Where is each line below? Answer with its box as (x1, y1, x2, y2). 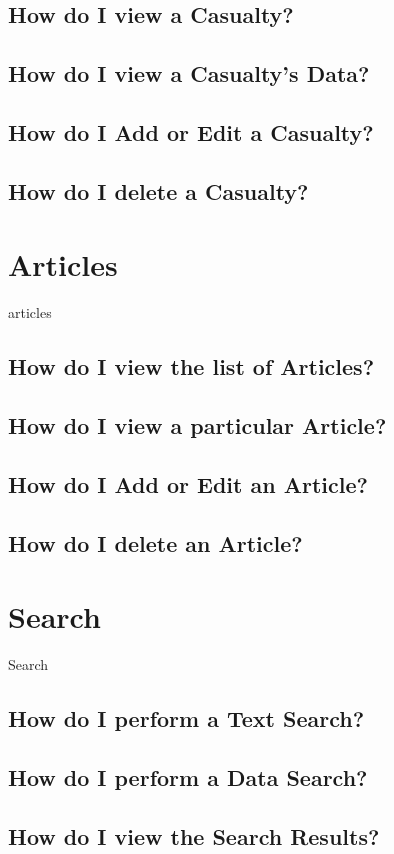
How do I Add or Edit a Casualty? (8, 116, 374, 147)
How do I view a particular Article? (8, 410, 387, 441)
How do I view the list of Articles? (8, 351, 375, 382)
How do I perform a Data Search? (8, 761, 368, 792)
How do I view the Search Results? (8, 820, 380, 851)
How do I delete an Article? (8, 527, 303, 558)
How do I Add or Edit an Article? (8, 468, 368, 499)
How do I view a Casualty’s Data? (8, 58, 370, 89)
